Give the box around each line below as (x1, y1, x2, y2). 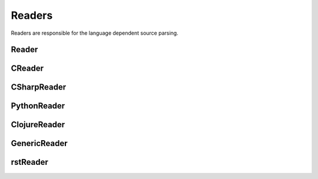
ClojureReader (11, 120, 65, 130)
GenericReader (11, 138, 68, 148)
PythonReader (11, 101, 65, 111)
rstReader (11, 157, 48, 167)
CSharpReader (11, 82, 67, 92)
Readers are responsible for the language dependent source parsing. (11, 29, 179, 37)
